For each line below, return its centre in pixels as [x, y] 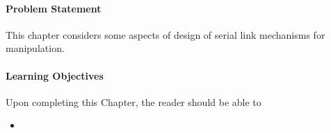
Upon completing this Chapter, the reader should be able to [134, 101]
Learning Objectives [55, 75]
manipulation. [35, 48]
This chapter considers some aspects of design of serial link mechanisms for [165, 34]
